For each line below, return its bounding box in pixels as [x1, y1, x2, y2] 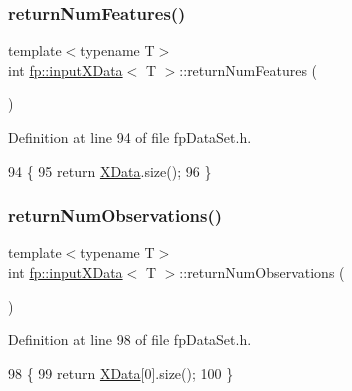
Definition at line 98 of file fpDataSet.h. [8, 329, 252, 350]
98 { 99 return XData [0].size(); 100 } [8, 362, 234, 383]
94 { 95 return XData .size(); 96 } [8, 160, 212, 181]
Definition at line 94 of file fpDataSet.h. [8, 127, 252, 147]
